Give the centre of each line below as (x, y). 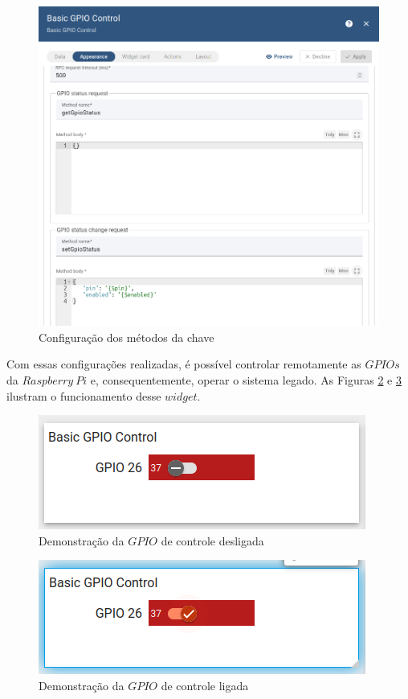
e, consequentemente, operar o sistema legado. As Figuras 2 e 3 (246, 380)
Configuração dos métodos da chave (126, 337)
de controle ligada (205, 685)
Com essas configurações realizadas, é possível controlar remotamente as (184, 364)
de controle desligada (212, 540)
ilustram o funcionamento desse (84, 395)
